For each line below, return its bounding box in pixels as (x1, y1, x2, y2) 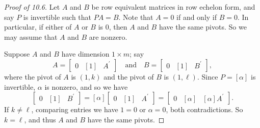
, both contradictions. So (166, 104, 243, 115)
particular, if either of (4, 21, 72, 32)
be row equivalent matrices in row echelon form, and (91, 2, 255, 12)
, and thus (24, 114, 56, 124)
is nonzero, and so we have (44, 81, 128, 92)
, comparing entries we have (31, 104, 118, 115)
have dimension (61, 48, 110, 59)
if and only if (176, 11, 217, 22)
